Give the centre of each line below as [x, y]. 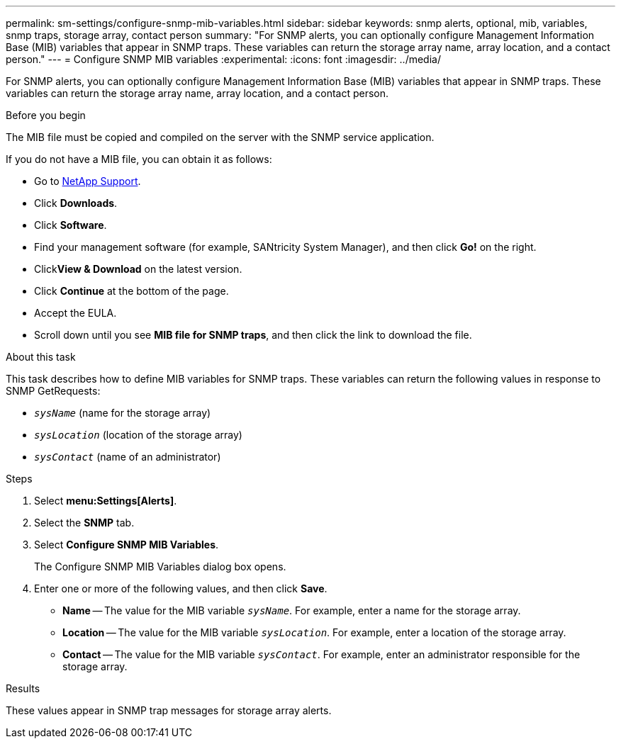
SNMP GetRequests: [53, 391]
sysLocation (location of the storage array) [138, 435]
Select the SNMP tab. [84, 523]
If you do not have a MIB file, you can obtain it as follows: [139, 159]
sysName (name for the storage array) [123, 413]
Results [23, 688]
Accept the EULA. [75, 313]
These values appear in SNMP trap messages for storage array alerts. [169, 710]
